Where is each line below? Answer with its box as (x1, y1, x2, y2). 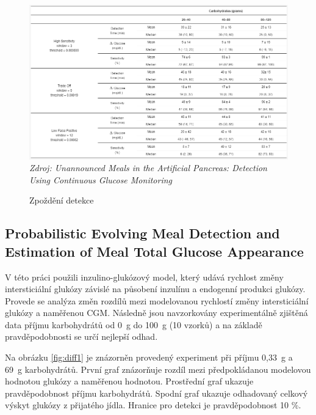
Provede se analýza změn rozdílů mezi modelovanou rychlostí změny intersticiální (5, 294, 309, 307)
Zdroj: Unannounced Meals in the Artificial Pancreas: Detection (29, 161, 267, 174)
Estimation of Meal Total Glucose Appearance (5, 241, 304, 260)
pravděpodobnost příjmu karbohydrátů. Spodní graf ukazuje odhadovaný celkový (5, 386, 308, 399)
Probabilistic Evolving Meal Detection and (5, 224, 280, 243)
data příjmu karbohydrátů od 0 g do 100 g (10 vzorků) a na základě (5, 318, 262, 331)
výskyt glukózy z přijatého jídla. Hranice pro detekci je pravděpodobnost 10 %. (5, 398, 301, 411)
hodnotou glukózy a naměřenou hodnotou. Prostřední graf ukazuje (5, 375, 254, 387)
